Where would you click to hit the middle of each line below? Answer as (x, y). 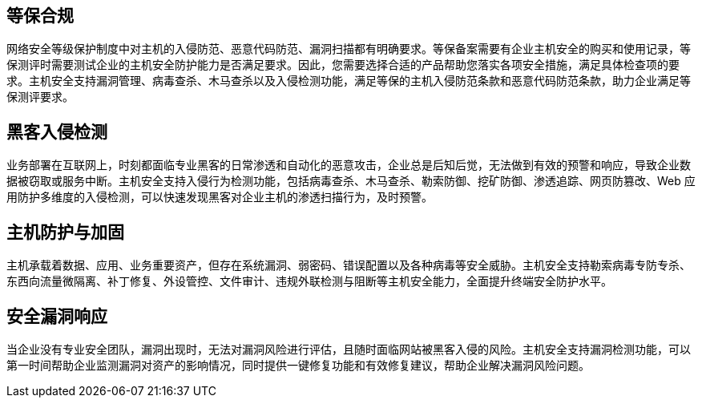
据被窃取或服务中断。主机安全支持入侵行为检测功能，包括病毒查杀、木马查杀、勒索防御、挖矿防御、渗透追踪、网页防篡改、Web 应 (351, 181)
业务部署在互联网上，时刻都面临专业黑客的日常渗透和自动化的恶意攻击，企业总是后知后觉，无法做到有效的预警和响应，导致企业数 (349, 165)
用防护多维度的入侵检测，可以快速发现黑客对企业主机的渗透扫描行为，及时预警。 (220, 197)
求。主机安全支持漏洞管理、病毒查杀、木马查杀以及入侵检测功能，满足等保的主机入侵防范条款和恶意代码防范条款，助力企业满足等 (349, 81)
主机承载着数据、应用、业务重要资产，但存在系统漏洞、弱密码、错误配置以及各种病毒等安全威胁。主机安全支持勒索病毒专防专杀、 (349, 265)
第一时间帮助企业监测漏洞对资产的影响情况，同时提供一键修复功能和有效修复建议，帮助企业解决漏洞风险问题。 (298, 365)
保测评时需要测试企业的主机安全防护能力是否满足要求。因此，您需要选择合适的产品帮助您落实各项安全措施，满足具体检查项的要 (343, 65)
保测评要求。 (40, 97)
